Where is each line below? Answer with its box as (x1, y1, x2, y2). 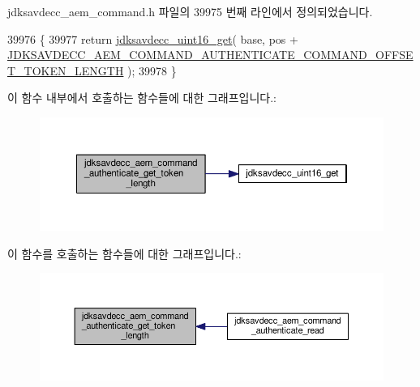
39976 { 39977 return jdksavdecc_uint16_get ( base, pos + (7, 30, 298, 47)
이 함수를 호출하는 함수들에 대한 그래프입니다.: (7, 245, 242, 262)
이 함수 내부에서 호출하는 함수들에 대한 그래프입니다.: (7, 89, 276, 106)
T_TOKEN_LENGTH (7, 62, 124, 79)
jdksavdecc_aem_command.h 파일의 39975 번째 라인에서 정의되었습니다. (7, 3, 373, 19)
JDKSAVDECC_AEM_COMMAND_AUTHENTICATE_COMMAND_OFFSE (7, 46, 414, 63)
